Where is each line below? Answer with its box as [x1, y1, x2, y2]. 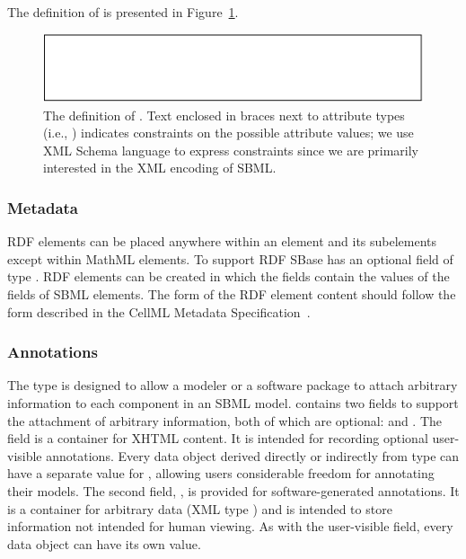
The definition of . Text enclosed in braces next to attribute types [43, 105, 405, 124]
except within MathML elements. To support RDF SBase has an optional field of [7, 249, 453, 268]
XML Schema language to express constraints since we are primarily [43, 140, 419, 159]
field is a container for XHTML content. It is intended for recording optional [7, 429, 428, 448]
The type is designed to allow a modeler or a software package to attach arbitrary [7, 376, 458, 395]
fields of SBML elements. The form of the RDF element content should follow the [7, 285, 456, 304]
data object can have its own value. [7, 534, 201, 553]
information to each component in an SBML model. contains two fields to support [7, 394, 459, 413]
